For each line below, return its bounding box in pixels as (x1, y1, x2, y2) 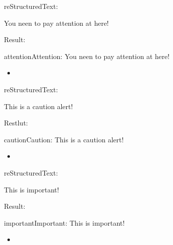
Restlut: (4, 118, 28, 128)
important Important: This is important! (4, 217, 125, 228)
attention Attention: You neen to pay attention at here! (4, 51, 170, 61)
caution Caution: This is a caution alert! (4, 134, 124, 144)
